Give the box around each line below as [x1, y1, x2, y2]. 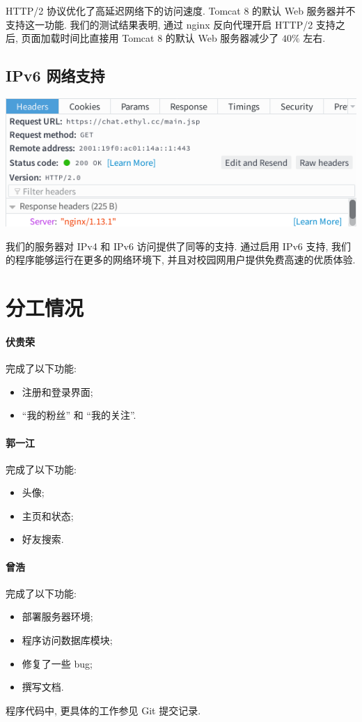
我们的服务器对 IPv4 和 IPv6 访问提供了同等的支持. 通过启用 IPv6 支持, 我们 [6, 238, 352, 253]
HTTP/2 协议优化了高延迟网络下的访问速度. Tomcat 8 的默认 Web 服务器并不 [6, 3, 356, 17]
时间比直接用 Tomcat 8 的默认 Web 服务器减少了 [60, 31, 279, 45]
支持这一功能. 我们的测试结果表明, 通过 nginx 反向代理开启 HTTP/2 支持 [6, 17, 336, 31]
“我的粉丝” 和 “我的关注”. [22, 408, 136, 422]
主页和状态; [22, 508, 74, 523]
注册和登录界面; [22, 384, 93, 399]
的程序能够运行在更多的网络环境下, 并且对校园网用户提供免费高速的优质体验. [6, 252, 356, 267]
